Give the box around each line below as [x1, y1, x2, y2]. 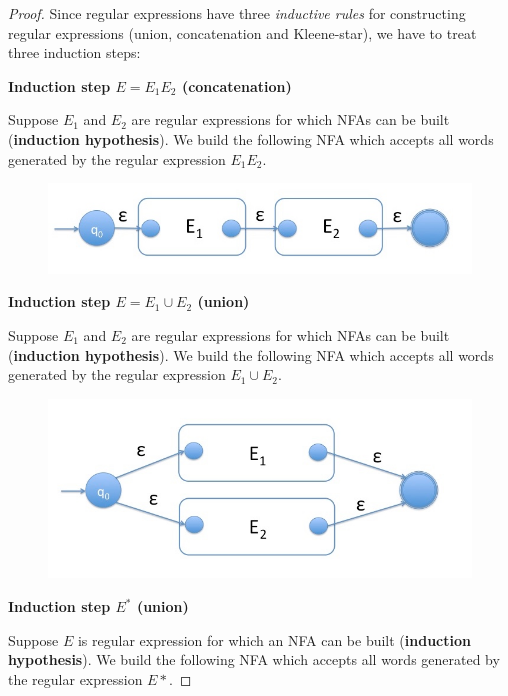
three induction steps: [8, 42, 141, 63]
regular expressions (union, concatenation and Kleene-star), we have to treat [8, 22, 477, 43]
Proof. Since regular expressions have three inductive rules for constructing [8, 3, 466, 23]
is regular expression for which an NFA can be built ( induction [77, 629, 471, 650]
